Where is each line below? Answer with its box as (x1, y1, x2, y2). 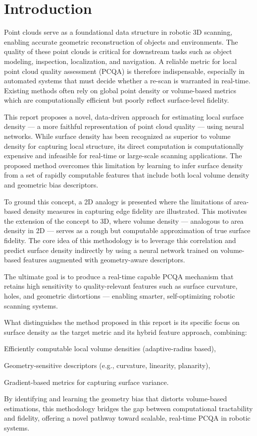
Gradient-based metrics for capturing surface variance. (4, 376, 169, 387)
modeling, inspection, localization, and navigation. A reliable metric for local (4, 56, 237, 66)
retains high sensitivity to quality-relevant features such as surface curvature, (4, 281, 238, 291)
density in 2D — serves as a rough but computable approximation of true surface (4, 225, 251, 236)
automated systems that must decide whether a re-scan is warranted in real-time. (4, 75, 251, 86)
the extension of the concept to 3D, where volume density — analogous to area (4, 215, 244, 226)
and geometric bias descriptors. (4, 180, 99, 190)
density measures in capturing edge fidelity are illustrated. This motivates (23, 206, 247, 216)
